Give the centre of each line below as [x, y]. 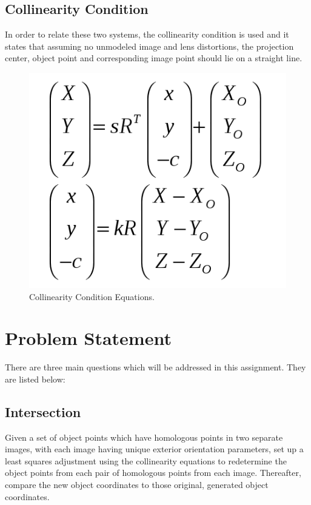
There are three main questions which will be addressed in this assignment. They [155, 367]
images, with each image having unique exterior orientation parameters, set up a [154, 449]
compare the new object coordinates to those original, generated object [137, 485]
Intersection [43, 411]
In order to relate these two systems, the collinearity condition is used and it [147, 34]
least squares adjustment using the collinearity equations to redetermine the [146, 460]
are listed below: [35, 379]
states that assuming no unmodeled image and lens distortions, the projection [149, 46]
